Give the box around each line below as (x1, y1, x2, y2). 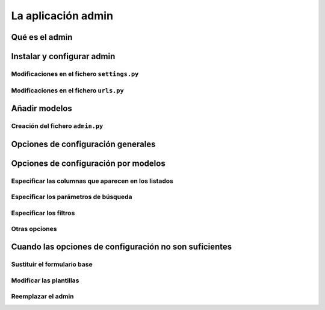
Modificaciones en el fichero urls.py (11, 86, 125, 95)
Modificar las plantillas (11, 276, 79, 285)
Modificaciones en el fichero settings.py (11, 69, 139, 78)
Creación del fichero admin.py (11, 122, 104, 130)
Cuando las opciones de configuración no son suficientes (11, 241, 232, 251)
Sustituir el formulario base (11, 260, 93, 268)
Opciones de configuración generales (11, 139, 156, 149)
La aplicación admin (11, 9, 114, 22)
